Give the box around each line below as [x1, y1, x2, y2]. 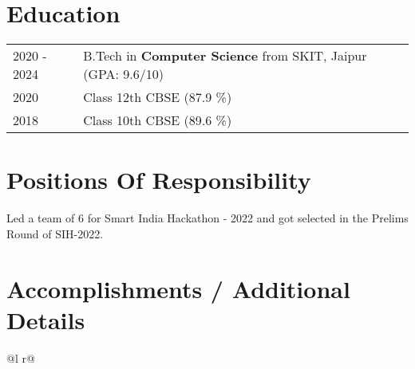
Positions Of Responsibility [6, 163, 311, 196]
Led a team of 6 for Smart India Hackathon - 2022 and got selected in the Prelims [6, 210, 409, 226]
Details [6, 303, 85, 336]
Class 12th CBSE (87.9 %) [83, 88, 232, 107]
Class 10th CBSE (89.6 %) [83, 111, 232, 130]
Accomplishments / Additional [6, 272, 350, 304]
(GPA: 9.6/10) [83, 65, 164, 84]
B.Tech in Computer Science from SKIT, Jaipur [83, 46, 367, 65]
